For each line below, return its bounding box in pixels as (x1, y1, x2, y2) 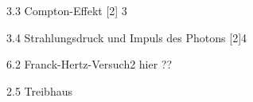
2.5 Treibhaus (6, 82, 72, 99)
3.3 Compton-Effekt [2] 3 (6, 2, 127, 18)
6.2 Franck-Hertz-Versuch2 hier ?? (6, 56, 173, 73)
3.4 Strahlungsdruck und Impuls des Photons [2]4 (6, 29, 247, 45)
